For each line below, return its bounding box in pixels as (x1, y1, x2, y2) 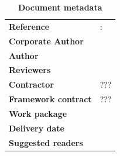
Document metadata (18, 1, 102, 13)
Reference (9, 20, 50, 32)
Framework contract (9, 93, 92, 105)
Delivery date (9, 122, 64, 134)
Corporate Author (9, 34, 84, 47)
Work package (9, 107, 67, 119)
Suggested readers (9, 136, 83, 148)
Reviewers (9, 64, 51, 76)
